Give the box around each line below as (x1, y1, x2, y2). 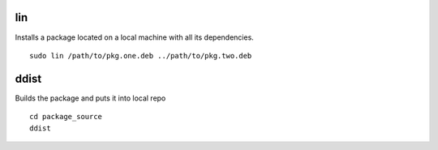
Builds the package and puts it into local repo (15, 93, 166, 103)
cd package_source (29, 112, 103, 122)
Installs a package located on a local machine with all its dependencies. (15, 32, 255, 42)
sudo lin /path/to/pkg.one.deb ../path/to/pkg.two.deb (29, 51, 252, 60)
